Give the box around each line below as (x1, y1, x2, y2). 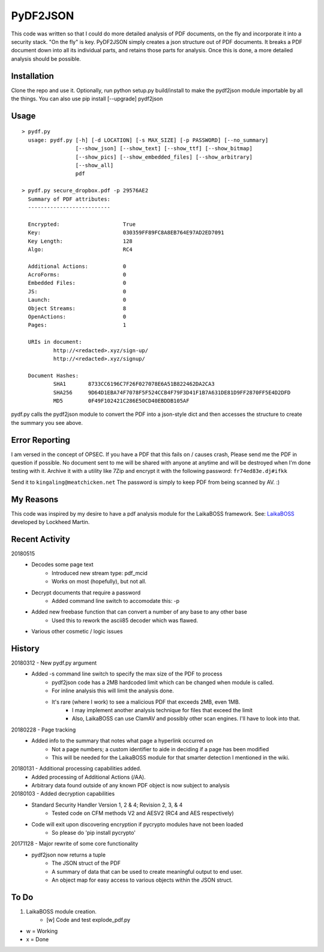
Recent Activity (11, 534, 70, 544)
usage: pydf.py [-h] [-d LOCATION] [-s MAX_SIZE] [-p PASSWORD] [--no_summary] (28, 136, 269, 144)
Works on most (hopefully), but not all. (52, 578, 147, 585)
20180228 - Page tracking (11, 726, 76, 733)
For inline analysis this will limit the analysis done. (52, 687, 174, 694)
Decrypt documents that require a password (31, 589, 141, 596)
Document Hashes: (28, 372, 79, 379)
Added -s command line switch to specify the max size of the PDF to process (31, 670, 223, 677)
